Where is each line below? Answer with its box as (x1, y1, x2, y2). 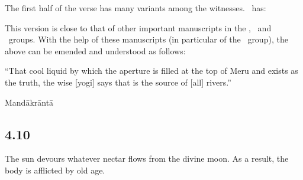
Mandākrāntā (5, 96, 54, 108)
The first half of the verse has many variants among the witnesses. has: (5, 2, 266, 14)
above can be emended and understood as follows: (5, 44, 186, 57)
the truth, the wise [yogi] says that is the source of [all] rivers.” (5, 76, 231, 88)
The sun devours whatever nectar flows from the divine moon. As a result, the (5, 152, 289, 165)
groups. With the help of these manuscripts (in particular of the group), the (8, 33, 288, 45)
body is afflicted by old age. (5, 163, 105, 176)
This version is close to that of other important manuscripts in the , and (5, 21, 272, 34)
